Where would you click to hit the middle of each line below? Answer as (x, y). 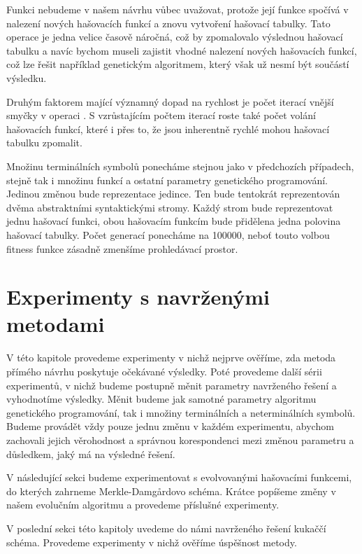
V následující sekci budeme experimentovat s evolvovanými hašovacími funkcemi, (179, 477)
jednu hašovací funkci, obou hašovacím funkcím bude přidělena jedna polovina (174, 221)
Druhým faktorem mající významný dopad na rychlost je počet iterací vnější (170, 101)
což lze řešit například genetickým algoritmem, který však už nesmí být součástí (178, 64)
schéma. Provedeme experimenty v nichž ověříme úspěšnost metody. (152, 542)
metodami (56, 324)
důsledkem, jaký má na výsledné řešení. (91, 453)
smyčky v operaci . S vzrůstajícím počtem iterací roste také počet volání (161, 115)
